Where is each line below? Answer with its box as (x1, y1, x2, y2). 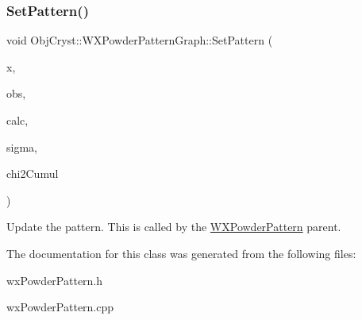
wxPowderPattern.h (6, 272, 103, 288)
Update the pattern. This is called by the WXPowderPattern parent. (6, 218, 341, 235)
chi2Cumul (6, 165, 59, 182)
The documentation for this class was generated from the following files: (6, 245, 356, 261)
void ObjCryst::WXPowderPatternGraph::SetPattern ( (6, 32, 273, 48)
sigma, (6, 138, 37, 155)
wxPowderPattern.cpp (6, 299, 114, 315)
